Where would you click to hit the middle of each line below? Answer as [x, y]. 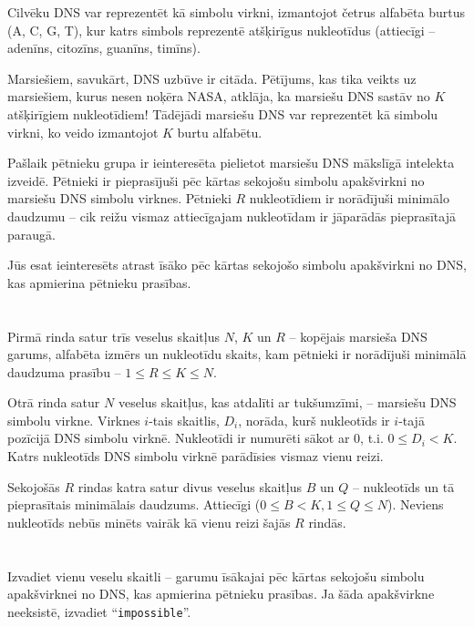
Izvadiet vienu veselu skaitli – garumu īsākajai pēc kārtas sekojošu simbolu [216, 576]
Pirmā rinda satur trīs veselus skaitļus [113, 336]
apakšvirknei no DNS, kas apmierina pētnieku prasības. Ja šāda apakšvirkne [221, 594]
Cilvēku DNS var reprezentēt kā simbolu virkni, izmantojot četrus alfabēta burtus [236, 12]
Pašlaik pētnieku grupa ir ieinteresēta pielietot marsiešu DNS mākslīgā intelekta [231, 163]
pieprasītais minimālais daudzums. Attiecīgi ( [134, 504]
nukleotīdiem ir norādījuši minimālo [349, 198]
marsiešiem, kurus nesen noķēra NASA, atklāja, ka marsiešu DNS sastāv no [219, 96]
